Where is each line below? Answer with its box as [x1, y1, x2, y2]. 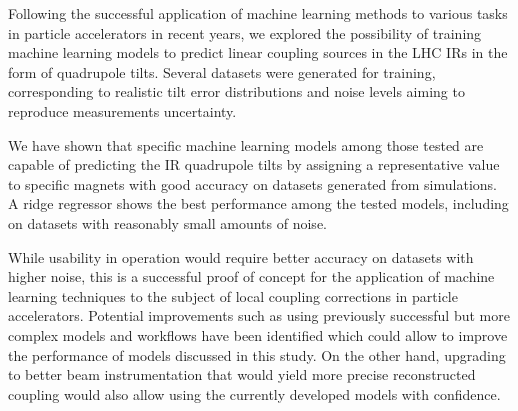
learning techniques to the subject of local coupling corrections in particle [8, 285, 458, 306]
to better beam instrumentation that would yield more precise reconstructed [8, 364, 476, 385]
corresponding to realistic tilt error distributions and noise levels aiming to [8, 81, 465, 102]
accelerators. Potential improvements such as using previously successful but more [8, 305, 510, 326]
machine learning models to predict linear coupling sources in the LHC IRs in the [8, 42, 508, 63]
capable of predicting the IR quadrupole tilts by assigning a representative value [8, 154, 500, 175]
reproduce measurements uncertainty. [8, 100, 237, 121]
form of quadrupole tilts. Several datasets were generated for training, [8, 61, 436, 82]
